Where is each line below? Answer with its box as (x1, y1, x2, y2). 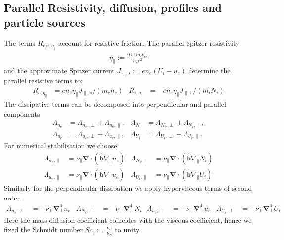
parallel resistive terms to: (4, 76, 83, 86)
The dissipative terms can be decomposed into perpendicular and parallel (4, 99, 226, 109)
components (4, 108, 40, 119)
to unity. (115, 224, 141, 235)
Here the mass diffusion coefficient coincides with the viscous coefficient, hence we (4, 214, 252, 225)
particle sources (4, 14, 86, 30)
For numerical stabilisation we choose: (4, 140, 119, 151)
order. (4, 192, 22, 202)
